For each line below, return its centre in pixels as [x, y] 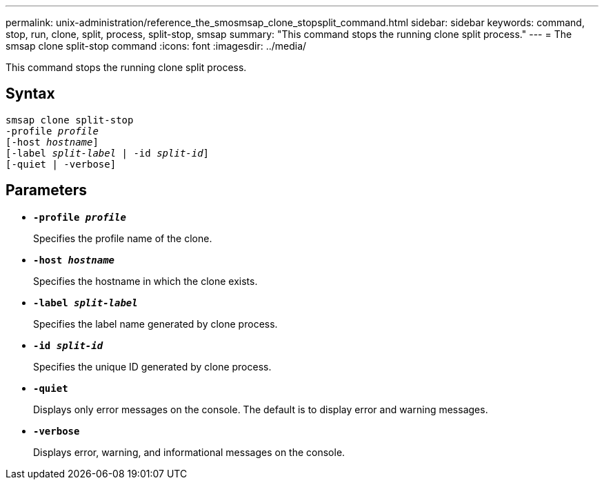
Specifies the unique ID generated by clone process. [152, 366]
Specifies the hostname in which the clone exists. [145, 281]
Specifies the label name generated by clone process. [155, 324]
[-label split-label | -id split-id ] [108, 153]
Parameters [46, 190]
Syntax [30, 94]
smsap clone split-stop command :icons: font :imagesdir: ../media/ [156, 46]
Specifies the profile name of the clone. [123, 238]
